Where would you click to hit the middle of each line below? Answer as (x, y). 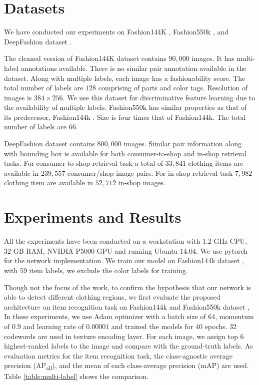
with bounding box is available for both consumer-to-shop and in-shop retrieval (125, 153)
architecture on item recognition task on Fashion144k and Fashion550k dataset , (127, 306)
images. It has (213, 58)
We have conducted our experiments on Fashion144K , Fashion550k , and (116, 32)
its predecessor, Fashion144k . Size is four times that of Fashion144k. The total (125, 117)
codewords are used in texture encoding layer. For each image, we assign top (121, 336)
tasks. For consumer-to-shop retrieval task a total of (84, 163)
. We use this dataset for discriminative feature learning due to (159, 97)
